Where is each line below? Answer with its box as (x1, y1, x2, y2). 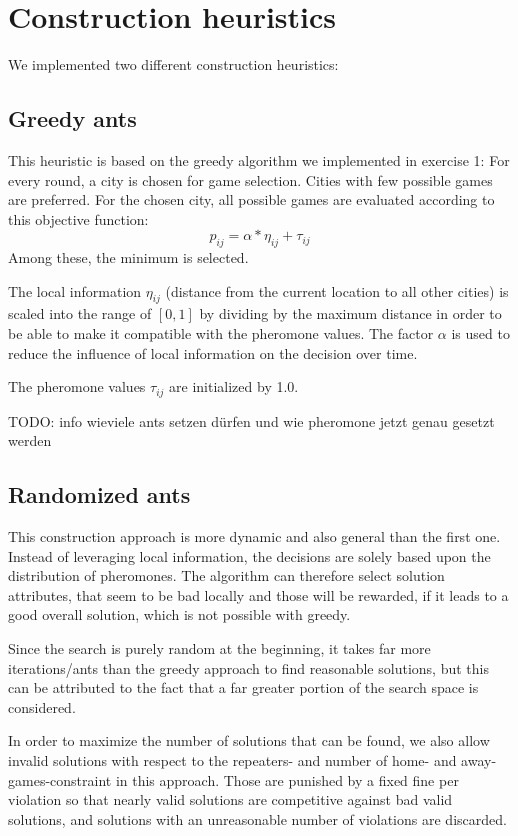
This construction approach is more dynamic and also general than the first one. (8, 526, 501, 547)
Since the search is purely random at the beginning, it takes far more (8, 638, 431, 659)
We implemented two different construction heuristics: (8, 54, 339, 75)
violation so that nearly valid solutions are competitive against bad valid (8, 789, 453, 810)
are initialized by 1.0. (169, 376, 299, 397)
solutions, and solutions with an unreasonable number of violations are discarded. (8, 808, 507, 829)
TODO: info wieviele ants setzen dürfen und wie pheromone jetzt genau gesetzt (8, 410, 495, 431)
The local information (8, 280, 142, 301)
